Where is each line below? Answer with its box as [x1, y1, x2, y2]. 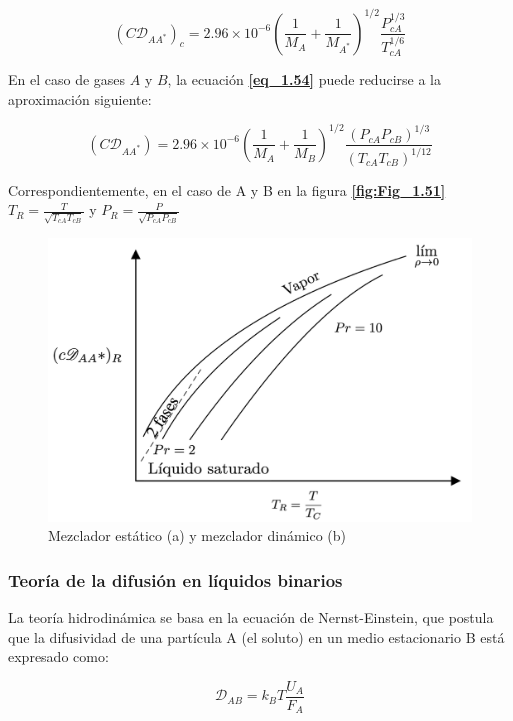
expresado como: [8, 646, 109, 667]
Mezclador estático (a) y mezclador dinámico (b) [48, 525, 347, 546]
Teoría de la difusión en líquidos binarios [8, 567, 343, 592]
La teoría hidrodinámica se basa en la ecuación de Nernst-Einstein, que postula [8, 607, 494, 628]
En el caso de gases [8, 69, 126, 90]
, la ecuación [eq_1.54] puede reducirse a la [167, 69, 441, 90]
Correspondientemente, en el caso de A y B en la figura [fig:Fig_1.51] [8, 179, 446, 200]
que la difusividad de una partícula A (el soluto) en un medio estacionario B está [8, 626, 505, 647]
